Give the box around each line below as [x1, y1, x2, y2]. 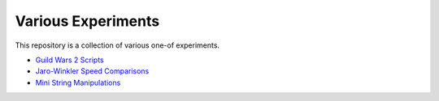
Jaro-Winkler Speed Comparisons [35, 66, 150, 76]
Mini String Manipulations [35, 78, 121, 87]
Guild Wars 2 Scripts [35, 55, 105, 65]
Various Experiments [15, 12, 160, 30]
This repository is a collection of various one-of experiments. [15, 40, 219, 50]
